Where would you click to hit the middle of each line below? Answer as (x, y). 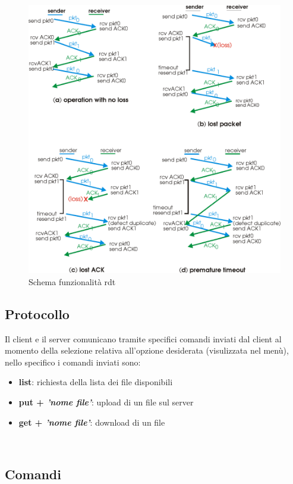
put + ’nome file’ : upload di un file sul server (106, 402)
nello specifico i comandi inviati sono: (73, 362)
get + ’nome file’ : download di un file (92, 422)
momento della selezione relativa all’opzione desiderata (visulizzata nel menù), (147, 350)
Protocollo (37, 313)
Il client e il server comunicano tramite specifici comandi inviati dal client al (143, 338)
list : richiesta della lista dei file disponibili (96, 382)
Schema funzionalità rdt (72, 281)
